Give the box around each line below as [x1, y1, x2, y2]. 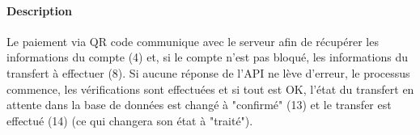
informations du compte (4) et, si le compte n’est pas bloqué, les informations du [6, 49, 408, 65]
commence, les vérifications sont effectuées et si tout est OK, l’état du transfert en [6, 80, 414, 97]
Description [6, 2, 73, 19]
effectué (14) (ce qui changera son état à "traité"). [6, 112, 253, 129]
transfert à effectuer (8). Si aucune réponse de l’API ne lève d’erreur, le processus [6, 64, 410, 81]
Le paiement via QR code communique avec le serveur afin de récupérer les [6, 32, 379, 49]
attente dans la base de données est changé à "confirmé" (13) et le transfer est [6, 96, 392, 113]
